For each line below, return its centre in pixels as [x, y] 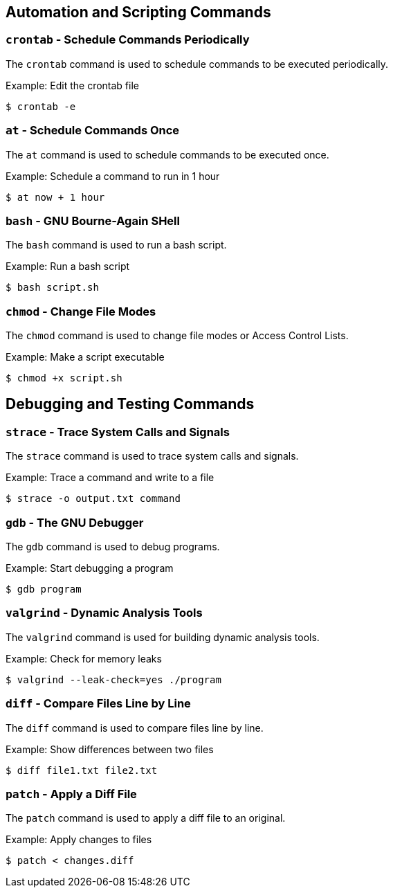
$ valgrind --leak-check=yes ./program [113, 679]
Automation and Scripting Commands [138, 12]
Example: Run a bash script [68, 267]
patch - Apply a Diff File [71, 794]
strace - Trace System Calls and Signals [118, 432]
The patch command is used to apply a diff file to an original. [146, 818]
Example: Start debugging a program [90, 568]
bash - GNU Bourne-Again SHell [93, 220]
